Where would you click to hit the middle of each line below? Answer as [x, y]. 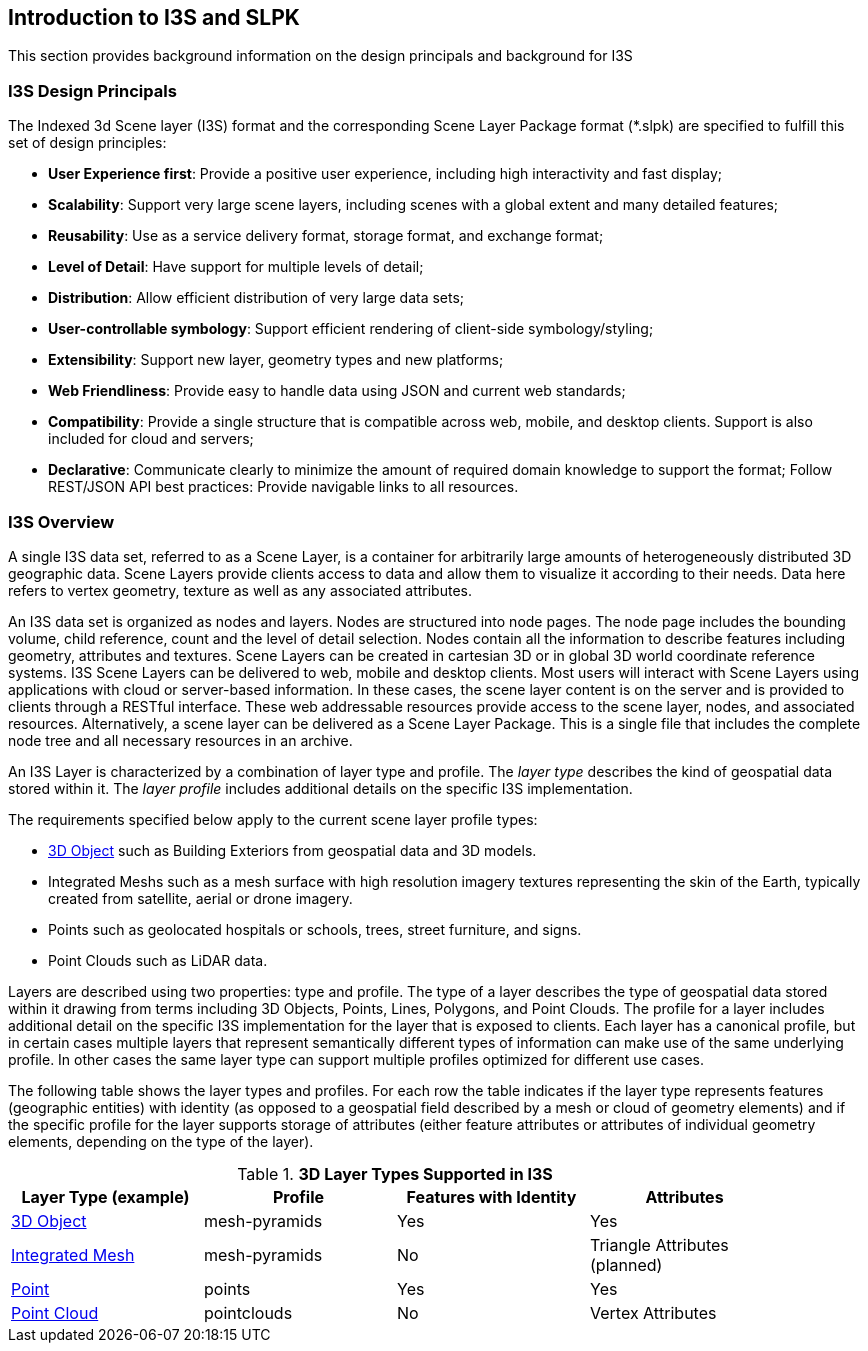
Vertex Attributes [653, 1312]
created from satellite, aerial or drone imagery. [200, 898]
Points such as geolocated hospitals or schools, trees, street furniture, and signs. [315, 929]
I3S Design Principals [92, 90]
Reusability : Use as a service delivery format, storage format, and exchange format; [326, 236]
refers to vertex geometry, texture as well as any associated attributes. [240, 590]
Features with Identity [491, 1196]
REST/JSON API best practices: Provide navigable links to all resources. [283, 487]
